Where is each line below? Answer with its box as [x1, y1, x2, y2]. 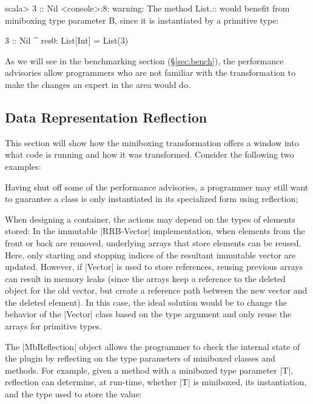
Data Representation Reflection [5, 107, 207, 126]
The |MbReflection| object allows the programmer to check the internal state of [5, 340, 300, 352]
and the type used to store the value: [5, 388, 142, 400]
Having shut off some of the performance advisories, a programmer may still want [5, 180, 309, 193]
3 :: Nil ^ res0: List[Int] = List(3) [5, 34, 129, 47]
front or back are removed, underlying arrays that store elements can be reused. [5, 236, 301, 249]
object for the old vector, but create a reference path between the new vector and [5, 284, 308, 297]
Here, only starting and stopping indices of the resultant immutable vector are [5, 248, 296, 261]
